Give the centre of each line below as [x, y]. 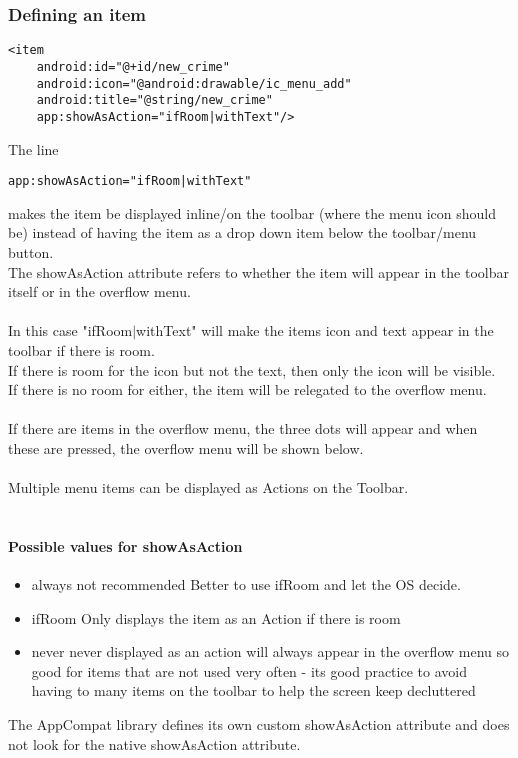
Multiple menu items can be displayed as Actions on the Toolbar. [208, 487]
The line [33, 148]
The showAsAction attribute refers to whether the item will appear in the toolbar [258, 271]
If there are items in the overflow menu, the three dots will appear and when [243, 428]
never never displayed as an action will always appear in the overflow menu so [270, 651]
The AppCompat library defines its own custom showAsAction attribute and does [259, 724]
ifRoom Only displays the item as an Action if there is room [216, 617]
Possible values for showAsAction [125, 545]
